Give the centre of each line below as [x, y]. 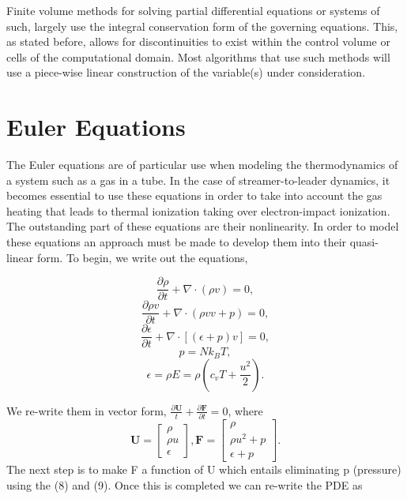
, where [245, 410]
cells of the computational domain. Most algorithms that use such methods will [198, 56]
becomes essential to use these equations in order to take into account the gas [194, 195]
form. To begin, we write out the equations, [142, 257]
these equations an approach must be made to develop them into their [177, 242]
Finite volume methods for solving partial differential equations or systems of [193, 10]
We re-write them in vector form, [87, 410]
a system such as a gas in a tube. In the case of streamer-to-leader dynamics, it [198, 180]
